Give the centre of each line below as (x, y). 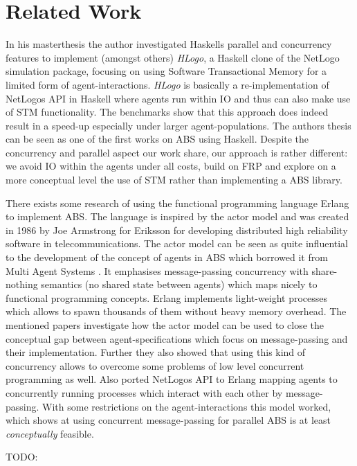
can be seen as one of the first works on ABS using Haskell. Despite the (157, 139)
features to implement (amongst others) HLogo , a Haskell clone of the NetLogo (173, 57)
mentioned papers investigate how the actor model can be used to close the (165, 325)
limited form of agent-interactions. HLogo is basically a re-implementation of (167, 84)
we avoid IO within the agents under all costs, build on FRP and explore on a (171, 166)
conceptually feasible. (50, 433)
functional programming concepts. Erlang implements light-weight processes (167, 297)
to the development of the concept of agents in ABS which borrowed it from (167, 257)
